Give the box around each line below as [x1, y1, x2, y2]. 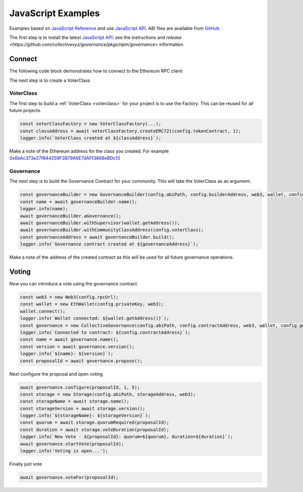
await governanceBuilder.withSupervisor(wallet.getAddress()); [20, 220, 180, 226]
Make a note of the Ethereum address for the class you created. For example [9, 148, 169, 154]
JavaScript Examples [9, 8, 100, 19]
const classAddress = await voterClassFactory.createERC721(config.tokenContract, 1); [20, 128, 241, 134]
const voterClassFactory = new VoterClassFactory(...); [20, 121, 162, 127]
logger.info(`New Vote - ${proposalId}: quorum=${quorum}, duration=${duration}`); [20, 434, 233, 439]
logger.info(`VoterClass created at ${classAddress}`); [20, 135, 162, 141]
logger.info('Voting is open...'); [20, 448, 108, 454]
